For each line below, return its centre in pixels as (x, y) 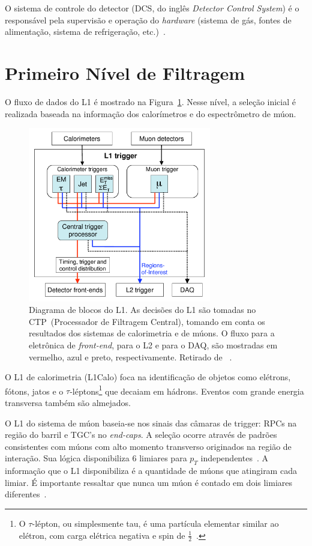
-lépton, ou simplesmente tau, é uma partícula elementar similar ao (155, 523)
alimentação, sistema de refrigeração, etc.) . (85, 32)
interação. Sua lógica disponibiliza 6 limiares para (96, 458)
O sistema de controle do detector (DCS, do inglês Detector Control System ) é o (152, 8)
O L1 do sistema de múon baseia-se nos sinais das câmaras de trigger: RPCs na (151, 423)
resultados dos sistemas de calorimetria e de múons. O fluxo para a (152, 333)
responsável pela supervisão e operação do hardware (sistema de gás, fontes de (148, 20)
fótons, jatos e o (34, 391)
